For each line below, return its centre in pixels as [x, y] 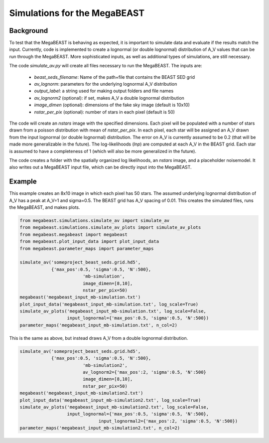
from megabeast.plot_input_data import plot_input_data [89, 241]
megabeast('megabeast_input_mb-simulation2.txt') [81, 393]
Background [29, 31]
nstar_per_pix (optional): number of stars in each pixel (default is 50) [105, 112]
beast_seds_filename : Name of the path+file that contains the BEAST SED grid [115, 77]
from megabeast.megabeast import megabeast [74, 234]
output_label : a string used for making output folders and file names [104, 91]
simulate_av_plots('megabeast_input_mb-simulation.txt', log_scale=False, [113, 311]
